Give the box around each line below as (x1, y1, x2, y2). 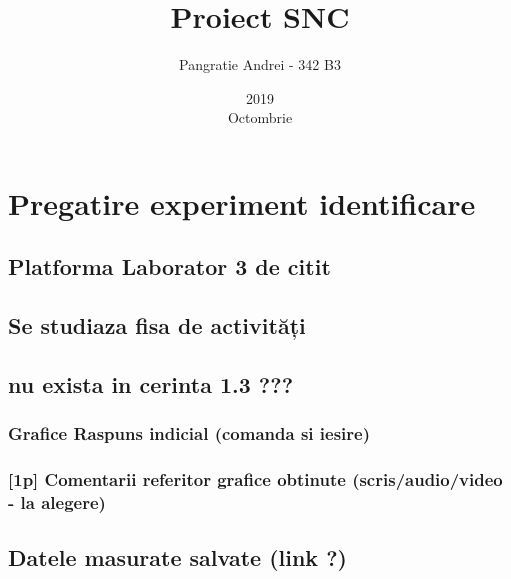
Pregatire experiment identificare (8, 182, 476, 223)
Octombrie (227, 107, 293, 128)
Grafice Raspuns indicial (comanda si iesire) (8, 421, 370, 446)
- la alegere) (8, 490, 106, 515)
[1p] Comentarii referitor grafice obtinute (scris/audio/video (8, 467, 503, 492)
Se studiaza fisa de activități (8, 310, 306, 341)
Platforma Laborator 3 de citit (8, 251, 331, 282)
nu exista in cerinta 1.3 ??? (8, 369, 294, 400)
